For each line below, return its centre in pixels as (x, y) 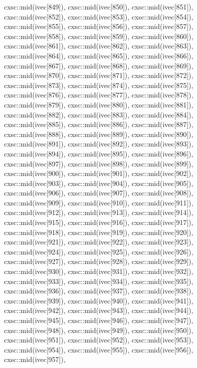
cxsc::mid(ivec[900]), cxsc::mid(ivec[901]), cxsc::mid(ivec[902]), (99, 173)
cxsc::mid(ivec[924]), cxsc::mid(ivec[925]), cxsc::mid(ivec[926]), (99, 251)
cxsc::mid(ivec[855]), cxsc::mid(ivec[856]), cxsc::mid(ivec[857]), (99, 26)
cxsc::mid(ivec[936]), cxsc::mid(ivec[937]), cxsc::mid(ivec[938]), (99, 291)
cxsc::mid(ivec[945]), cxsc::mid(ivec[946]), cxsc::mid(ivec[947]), (99, 320)
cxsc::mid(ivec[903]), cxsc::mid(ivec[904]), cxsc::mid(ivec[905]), (99, 183)
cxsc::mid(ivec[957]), (35, 359)
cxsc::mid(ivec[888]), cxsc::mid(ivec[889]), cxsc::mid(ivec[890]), (99, 134)
